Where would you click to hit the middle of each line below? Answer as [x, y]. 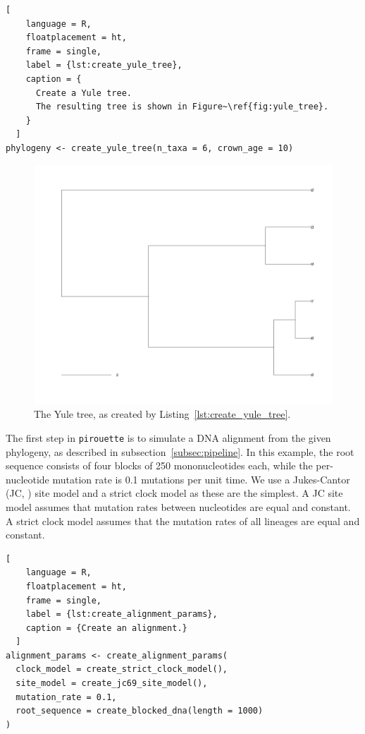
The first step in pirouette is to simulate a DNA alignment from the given [168, 437]
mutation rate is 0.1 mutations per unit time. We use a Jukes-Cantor [201, 479]
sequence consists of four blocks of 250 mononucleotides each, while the [159, 465]
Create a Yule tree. [83, 93]
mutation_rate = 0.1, [66, 697]
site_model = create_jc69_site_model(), [112, 684]
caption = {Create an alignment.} [106, 628]
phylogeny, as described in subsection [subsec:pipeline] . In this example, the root [180, 451]
